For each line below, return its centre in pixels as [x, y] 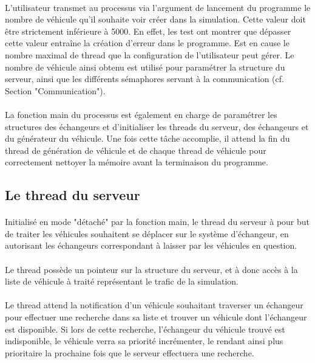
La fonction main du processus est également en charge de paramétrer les [141, 114]
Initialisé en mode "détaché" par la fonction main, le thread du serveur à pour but [157, 222]
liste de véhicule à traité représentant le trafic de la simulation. [122, 281]
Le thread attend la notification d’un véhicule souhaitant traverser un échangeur [154, 305]
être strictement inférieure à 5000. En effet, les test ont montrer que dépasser [148, 31]
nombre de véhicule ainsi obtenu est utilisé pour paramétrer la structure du [145, 67]
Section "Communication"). [55, 90]
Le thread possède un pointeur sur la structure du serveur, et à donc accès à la [151, 269]
